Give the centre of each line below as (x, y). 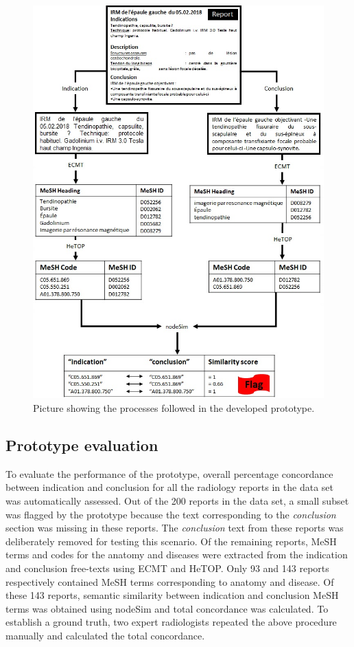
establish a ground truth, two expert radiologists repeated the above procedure (171, 622)
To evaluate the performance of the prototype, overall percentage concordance (169, 473)
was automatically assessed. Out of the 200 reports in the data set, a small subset (177, 501)
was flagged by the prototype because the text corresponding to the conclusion (171, 514)
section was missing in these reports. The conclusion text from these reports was (175, 528)
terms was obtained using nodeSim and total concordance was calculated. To (167, 608)
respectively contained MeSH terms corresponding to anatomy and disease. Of (170, 581)
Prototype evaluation (82, 445)
